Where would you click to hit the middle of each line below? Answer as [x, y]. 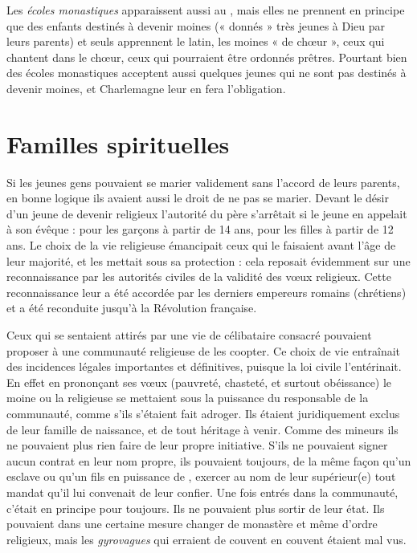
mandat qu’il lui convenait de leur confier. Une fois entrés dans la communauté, [202, 492]
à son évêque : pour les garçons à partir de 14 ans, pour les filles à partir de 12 [200, 229]
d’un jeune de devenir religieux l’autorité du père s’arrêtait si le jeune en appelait [207, 213]
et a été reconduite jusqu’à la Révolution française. [132, 308]
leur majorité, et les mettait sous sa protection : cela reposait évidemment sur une [208, 260]
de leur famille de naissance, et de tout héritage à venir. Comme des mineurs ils [202, 429]
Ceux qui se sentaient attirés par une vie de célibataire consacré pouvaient [189, 335]
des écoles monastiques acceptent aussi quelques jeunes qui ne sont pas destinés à [206, 73]
